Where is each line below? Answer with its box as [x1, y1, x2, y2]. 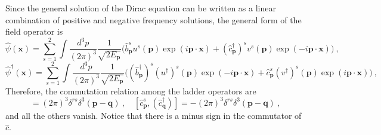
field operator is [5, 25, 63, 38]
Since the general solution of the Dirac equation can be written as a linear [5, 2, 276, 14]
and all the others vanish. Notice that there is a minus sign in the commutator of [5, 109, 302, 121]
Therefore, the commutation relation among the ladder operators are [5, 84, 256, 97]
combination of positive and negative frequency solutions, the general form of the [5, 13, 302, 26]
